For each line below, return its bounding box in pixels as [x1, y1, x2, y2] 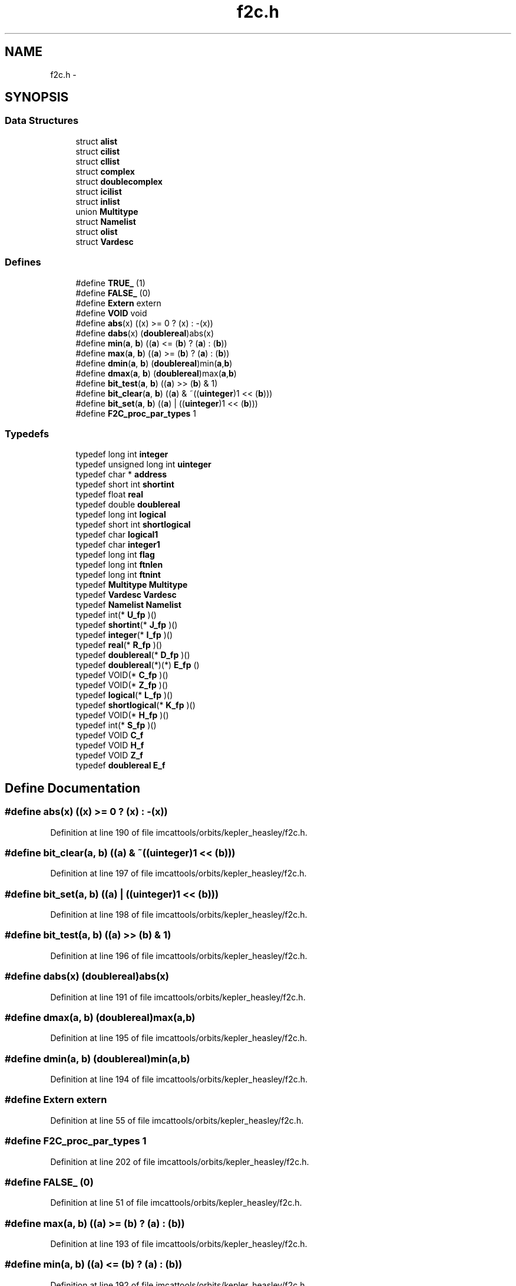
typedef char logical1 [75, 529, 158, 540]
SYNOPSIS [5, 90, 69, 105]
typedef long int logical [75, 509, 166, 520]
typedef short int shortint [75, 479, 174, 490]
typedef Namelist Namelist [75, 600, 181, 610]
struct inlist [75, 196, 120, 207]
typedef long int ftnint [75, 570, 161, 580]
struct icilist [75, 186, 122, 197]
